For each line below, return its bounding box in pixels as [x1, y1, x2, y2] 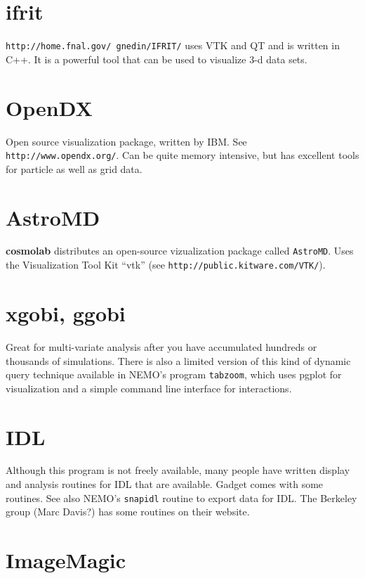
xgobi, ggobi [6, 298, 126, 327]
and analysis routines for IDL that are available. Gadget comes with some [6, 477, 324, 492]
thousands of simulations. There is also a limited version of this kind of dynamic [6, 353, 351, 368]
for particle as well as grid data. [6, 161, 142, 176]
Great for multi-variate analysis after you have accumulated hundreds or [6, 339, 317, 354]
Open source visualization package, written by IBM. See [6, 134, 247, 148]
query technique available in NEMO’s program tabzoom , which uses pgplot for [6, 367, 342, 382]
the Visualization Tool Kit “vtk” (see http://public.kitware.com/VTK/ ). [6, 257, 326, 272]
